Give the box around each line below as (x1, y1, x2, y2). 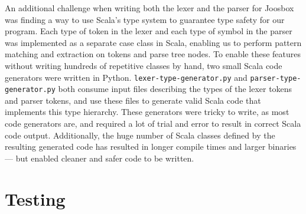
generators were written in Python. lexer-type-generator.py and (5, 71, 248, 83)
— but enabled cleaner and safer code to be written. (5, 152, 194, 164)
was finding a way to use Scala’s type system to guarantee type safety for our (5, 13, 285, 25)
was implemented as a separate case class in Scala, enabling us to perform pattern (5, 36, 302, 48)
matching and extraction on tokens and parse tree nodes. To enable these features (5, 48, 301, 60)
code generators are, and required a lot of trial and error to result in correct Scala (5, 117, 301, 130)
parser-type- (250, 74, 301, 83)
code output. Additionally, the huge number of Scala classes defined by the (5, 129, 275, 141)
